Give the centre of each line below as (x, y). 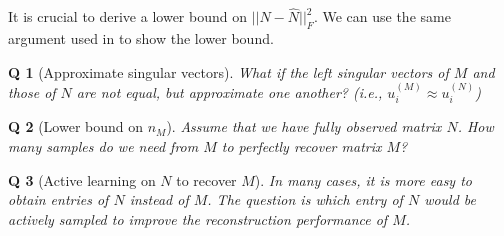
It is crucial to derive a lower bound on (127, 16)
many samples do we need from (103, 146)
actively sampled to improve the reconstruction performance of (198, 218)
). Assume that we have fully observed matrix (304, 126)
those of (32, 92)
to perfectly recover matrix (301, 146)
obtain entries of (58, 199)
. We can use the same (382, 16)
